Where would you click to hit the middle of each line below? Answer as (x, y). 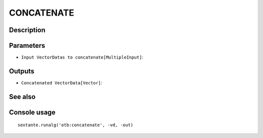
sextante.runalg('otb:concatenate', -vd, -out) (75, 125)
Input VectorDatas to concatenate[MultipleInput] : (82, 57)
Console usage (32, 112)
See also (22, 97)
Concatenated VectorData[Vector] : (62, 82)
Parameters (27, 46)
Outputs (22, 71)
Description (27, 30)
